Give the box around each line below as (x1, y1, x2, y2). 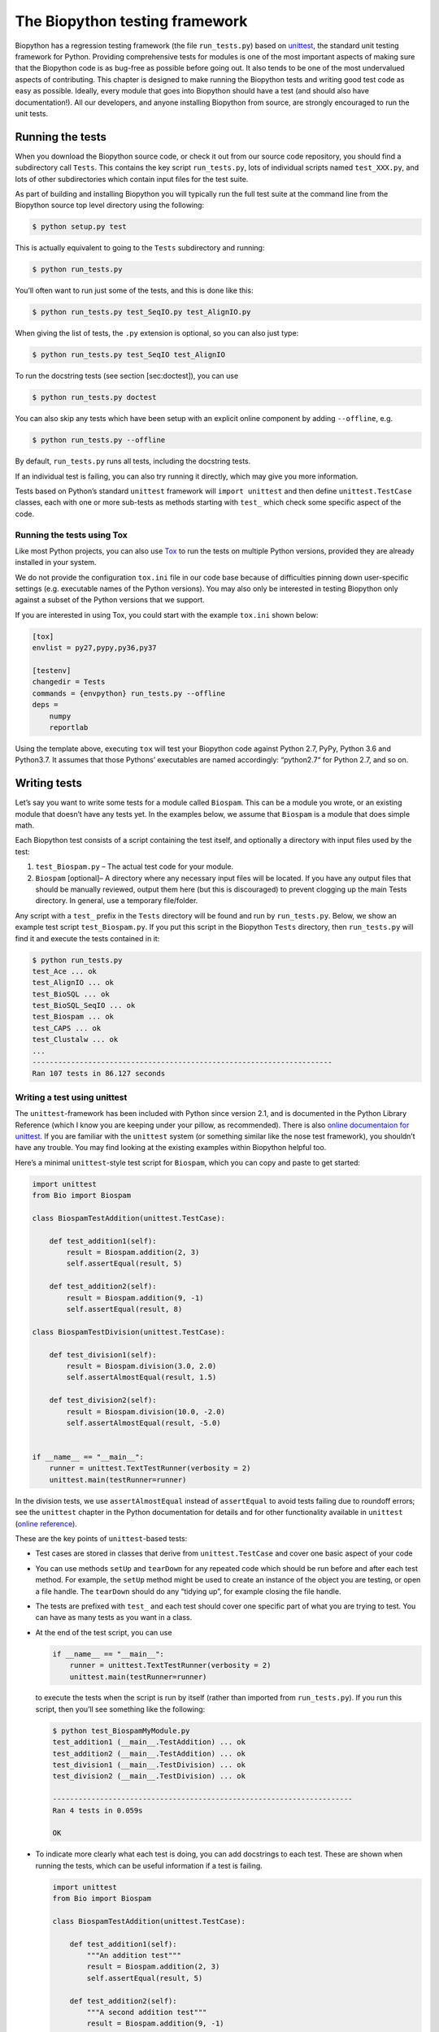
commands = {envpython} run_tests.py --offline (32, 688, 225, 698)
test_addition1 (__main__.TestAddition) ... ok (52, 1738, 246, 1747)
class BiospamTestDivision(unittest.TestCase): (32, 1327, 225, 1336)
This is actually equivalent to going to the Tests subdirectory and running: (15, 243, 265, 253)
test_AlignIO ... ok (32, 978, 114, 988)
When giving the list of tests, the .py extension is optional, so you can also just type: (15, 328, 299, 338)
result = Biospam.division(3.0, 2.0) (66, 1361, 217, 1370)
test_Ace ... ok (32, 966, 98, 975)
